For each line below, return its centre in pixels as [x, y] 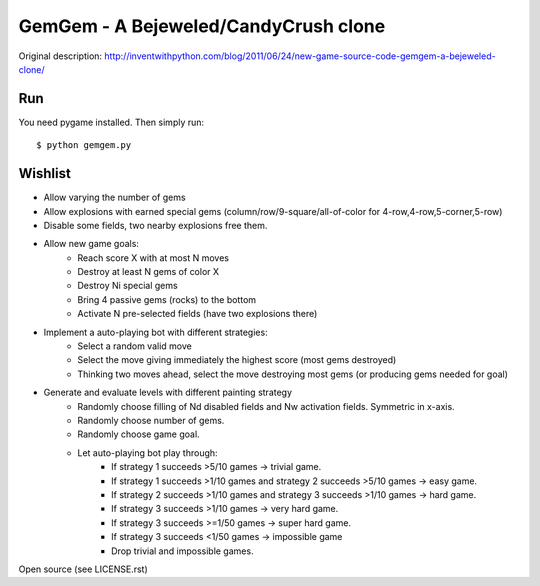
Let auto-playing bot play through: [148, 452]
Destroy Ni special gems [128, 286]
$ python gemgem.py [84, 145]
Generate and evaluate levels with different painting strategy [168, 392]
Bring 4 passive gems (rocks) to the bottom [167, 299]
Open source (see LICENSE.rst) [83, 569]
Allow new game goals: [91, 244]
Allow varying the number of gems [114, 197]
